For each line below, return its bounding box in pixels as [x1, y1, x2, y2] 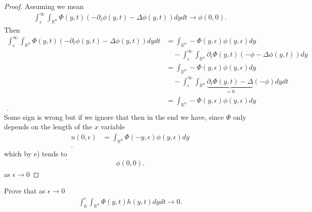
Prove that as [4, 185, 46, 196]
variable [101, 121, 125, 132]
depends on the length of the [4, 121, 92, 132]
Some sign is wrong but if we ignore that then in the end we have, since [4, 111, 224, 122]
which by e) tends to [4, 148, 67, 158]
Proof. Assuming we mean [4, 1, 84, 11]
